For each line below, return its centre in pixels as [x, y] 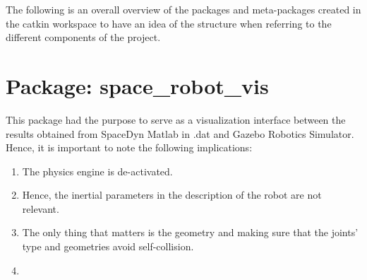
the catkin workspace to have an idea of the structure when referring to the [169, 23]
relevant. [41, 208]
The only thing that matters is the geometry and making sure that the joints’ [190, 232]
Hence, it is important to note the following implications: [129, 147]
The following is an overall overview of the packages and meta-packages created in [183, 9]
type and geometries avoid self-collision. [108, 246]
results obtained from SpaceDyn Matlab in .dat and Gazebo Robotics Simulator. [180, 133]
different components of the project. [83, 37]
